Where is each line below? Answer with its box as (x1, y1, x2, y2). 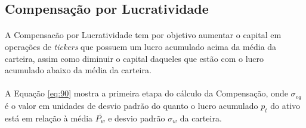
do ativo (270, 99, 301, 111)
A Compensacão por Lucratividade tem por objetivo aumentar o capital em (5, 29, 282, 41)
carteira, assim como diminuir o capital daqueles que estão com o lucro (5, 52, 264, 64)
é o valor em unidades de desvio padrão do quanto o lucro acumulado (5, 99, 258, 111)
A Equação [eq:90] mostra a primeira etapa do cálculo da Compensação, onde (5, 87, 288, 99)
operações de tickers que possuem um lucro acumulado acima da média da (5, 40, 277, 52)
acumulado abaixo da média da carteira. (5, 64, 152, 76)
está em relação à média (5, 111, 93, 124)
